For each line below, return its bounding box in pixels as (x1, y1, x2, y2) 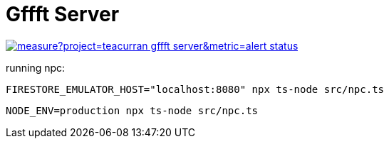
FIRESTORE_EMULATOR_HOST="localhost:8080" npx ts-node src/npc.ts (6, 83, 385, 95)
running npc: (6, 61, 66, 74)
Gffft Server (6, 2, 120, 26)
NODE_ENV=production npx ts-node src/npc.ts (6, 104, 259, 116)
